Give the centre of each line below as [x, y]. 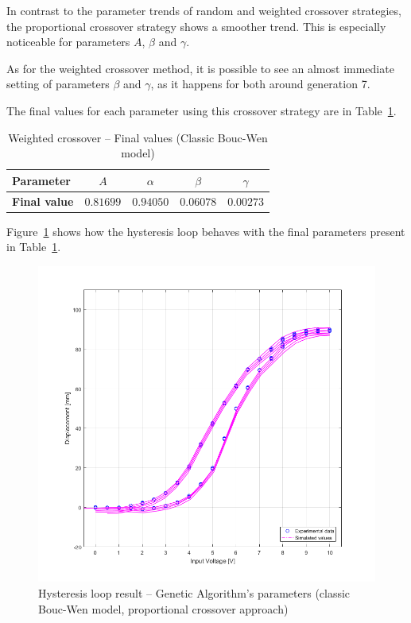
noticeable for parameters [68, 42]
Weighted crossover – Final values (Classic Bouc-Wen [138, 137]
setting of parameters [58, 84]
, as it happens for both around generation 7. [260, 84]
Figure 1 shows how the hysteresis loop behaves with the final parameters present [206, 231]
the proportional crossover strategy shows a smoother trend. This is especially [196, 26]
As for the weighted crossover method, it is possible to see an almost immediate [200, 68]
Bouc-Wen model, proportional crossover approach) [163, 608]
